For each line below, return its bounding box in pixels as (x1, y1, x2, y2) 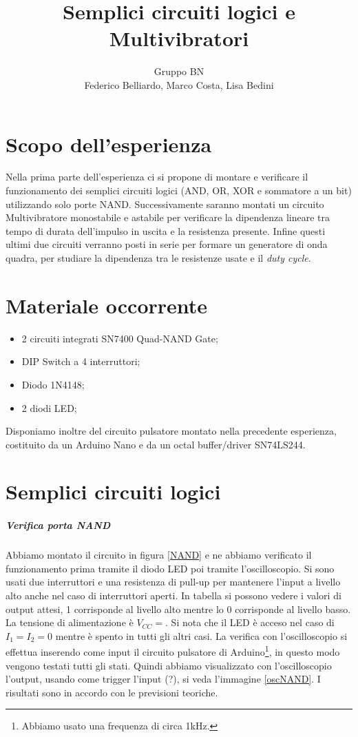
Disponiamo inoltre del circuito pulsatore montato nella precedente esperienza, (6, 424, 337, 438)
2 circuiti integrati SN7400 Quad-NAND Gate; (21, 331, 218, 345)
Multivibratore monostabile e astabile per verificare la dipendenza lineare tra (6, 210, 330, 225)
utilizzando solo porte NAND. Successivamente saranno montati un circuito (6, 196, 324, 211)
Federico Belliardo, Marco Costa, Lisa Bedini (84, 77, 274, 92)
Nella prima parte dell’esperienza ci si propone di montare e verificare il (6, 169, 308, 184)
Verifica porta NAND (6, 518, 111, 532)
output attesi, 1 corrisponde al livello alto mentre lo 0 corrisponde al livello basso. (6, 601, 351, 616)
